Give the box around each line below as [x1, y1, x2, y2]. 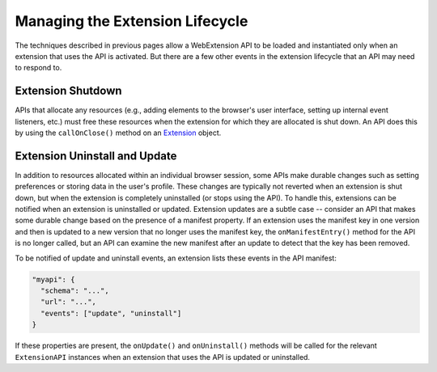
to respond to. [15, 63, 62, 73]
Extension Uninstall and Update [15, 149, 177, 163]
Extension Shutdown [15, 84, 122, 98]
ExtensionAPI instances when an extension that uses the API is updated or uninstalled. [15, 352, 311, 361]
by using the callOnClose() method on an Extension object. [15, 128, 222, 137]
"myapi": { [32, 275, 75, 284]
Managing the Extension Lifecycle [15, 12, 248, 30]
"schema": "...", [40, 286, 109, 295]
